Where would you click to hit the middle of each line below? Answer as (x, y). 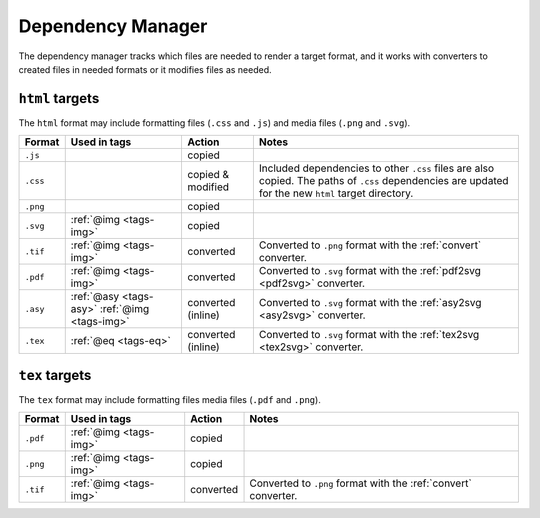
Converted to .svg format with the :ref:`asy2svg (370, 303)
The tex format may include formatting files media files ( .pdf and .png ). (170, 399)
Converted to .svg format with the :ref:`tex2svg (369, 335)
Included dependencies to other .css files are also (376, 168)
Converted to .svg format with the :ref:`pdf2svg (370, 271)
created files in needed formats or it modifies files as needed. (145, 69)
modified (208, 187)
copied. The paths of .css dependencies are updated (383, 181)
